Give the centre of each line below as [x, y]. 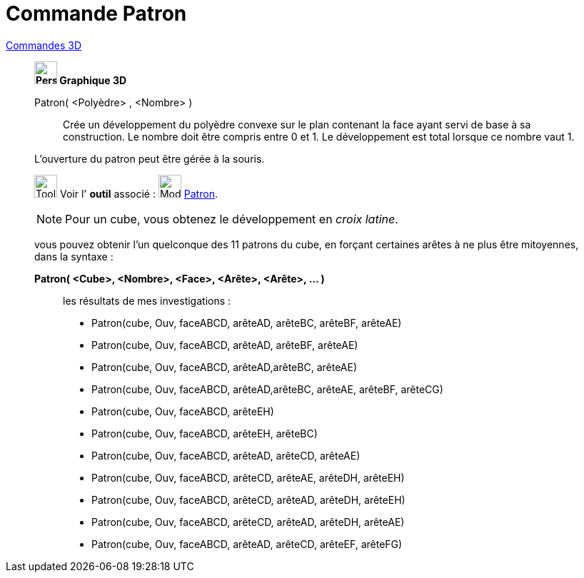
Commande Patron [96, 14]
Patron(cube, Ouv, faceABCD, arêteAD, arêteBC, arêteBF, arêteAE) [247, 323]
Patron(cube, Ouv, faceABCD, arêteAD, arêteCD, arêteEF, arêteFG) [247, 544]
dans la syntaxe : [74, 256]
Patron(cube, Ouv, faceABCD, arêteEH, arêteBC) [205, 433]
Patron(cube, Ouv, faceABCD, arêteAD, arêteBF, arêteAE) [225, 345]
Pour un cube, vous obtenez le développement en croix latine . [232, 219]
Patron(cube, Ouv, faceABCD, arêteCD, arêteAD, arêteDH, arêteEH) [248, 500]
